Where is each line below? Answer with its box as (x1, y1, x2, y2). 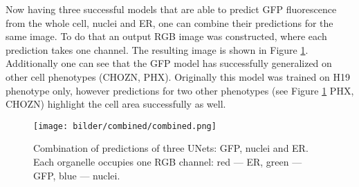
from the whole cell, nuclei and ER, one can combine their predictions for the (6, 15, 333, 30)
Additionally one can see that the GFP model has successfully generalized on (6, 56, 332, 70)
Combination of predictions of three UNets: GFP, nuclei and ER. (33, 141, 309, 155)
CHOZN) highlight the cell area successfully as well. (6, 97, 226, 111)
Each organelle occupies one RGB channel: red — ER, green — (33, 155, 302, 168)
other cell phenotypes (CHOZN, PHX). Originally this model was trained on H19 (6, 69, 350, 83)
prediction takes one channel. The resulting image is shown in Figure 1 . (6, 42, 309, 57)
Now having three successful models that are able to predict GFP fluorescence (6, 2, 337, 16)
